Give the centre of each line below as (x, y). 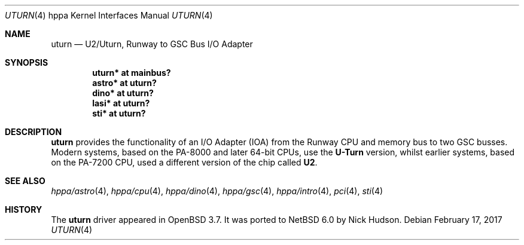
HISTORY (24, 209)
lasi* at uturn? (121, 103)
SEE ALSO (25, 181)
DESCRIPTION (33, 132)
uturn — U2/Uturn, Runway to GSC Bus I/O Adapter (152, 44)
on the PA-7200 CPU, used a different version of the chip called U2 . (184, 162)
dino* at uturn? (123, 93)
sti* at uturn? (119, 113)
